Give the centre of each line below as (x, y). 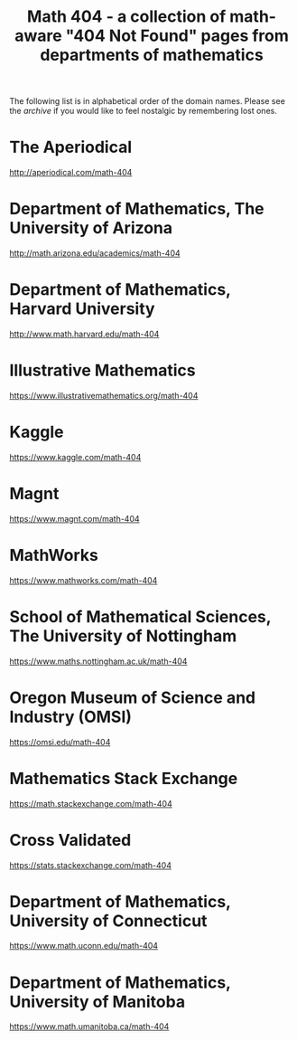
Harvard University (82, 309)
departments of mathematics (152, 55)
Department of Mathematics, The (137, 209)
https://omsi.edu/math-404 (60, 742)
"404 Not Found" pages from (177, 36)
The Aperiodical (71, 147)
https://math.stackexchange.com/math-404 (91, 803)
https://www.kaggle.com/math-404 (75, 457)
